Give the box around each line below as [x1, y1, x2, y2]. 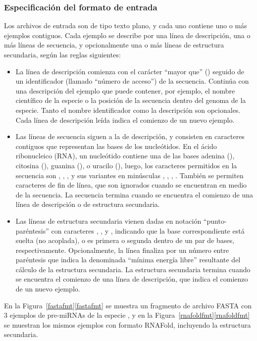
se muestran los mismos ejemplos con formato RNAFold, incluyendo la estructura [4, 319, 251, 330]
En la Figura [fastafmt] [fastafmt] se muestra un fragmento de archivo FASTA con [4, 300, 252, 310]
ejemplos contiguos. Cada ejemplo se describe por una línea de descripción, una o [4, 30, 251, 40]
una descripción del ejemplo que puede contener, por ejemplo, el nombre [15, 85, 235, 96]
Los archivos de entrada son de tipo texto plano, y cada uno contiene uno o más [4, 20, 247, 31]
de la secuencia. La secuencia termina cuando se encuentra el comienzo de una [15, 189, 253, 199]
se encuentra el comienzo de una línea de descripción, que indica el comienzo [15, 274, 248, 284]
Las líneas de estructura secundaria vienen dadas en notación [15, 215, 202, 226]
